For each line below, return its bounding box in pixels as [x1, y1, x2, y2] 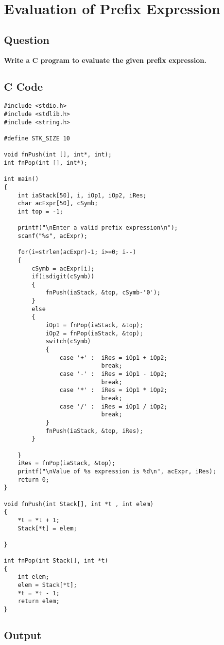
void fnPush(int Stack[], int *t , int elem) [4, 500, 154, 508]
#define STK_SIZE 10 [4, 135, 70, 142]
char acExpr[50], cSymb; [17, 200, 98, 207]
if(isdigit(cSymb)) [32, 273, 95, 280]
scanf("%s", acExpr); [17, 232, 87, 239]
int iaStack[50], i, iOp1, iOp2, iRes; [17, 192, 147, 199]
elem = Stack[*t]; [17, 582, 77, 589]
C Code [4, 78, 43, 94]
